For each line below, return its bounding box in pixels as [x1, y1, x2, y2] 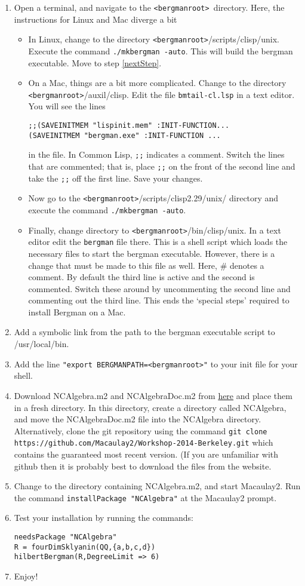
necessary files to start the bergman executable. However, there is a [28, 247, 275, 259]
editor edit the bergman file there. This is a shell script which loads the [28, 235, 288, 248]
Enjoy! [14, 570, 38, 582]
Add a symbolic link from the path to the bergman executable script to [14, 326, 275, 338]
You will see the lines [28, 100, 106, 112]
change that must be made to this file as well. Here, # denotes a [28, 259, 264, 271]
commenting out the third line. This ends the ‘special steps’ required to [28, 294, 289, 306]
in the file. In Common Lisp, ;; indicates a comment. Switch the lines [28, 148, 285, 161]
